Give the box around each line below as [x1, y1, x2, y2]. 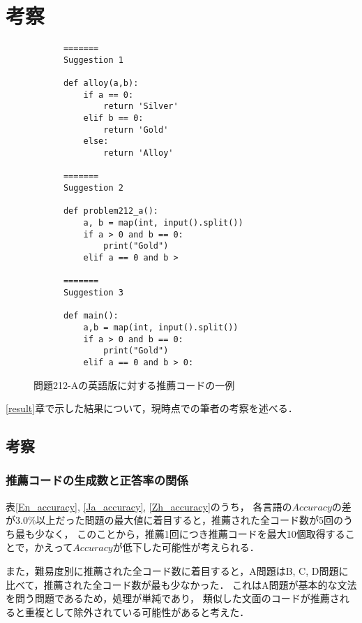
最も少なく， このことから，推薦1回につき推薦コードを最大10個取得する [15, 526, 345, 541]
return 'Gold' [103, 124, 169, 135]
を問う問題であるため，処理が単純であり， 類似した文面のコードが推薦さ [6, 591, 340, 606]
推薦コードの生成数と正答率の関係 [6, 471, 188, 489]
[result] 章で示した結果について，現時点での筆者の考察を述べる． [6, 401, 298, 416]
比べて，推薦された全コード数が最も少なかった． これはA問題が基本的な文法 [6, 577, 357, 592]
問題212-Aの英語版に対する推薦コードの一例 [33, 377, 235, 392]
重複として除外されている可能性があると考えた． [24, 604, 250, 619]
